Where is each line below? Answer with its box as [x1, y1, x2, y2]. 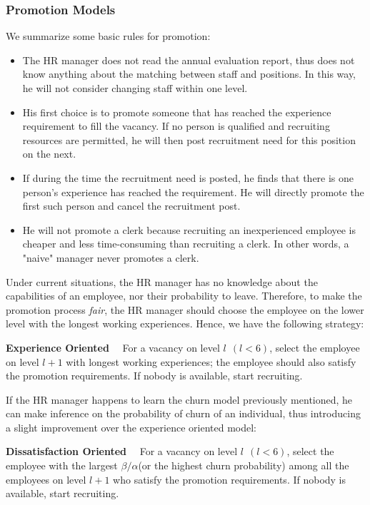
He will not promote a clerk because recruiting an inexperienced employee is [22, 222, 356, 237]
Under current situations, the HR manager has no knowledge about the [6, 274, 318, 289]
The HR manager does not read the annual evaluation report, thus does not [22, 52, 355, 67]
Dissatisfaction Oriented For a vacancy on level [6, 444, 238, 459]
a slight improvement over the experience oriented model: [6, 419, 256, 434]
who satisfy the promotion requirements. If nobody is [113, 471, 346, 486]
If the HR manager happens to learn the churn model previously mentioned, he [6, 392, 353, 407]
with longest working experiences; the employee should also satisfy [66, 354, 356, 369]
